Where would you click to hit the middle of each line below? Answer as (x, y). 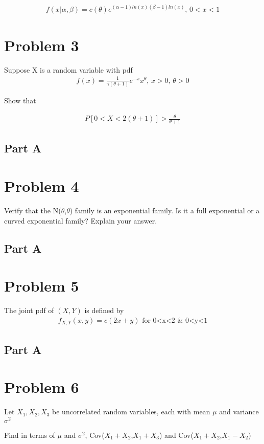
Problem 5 (42, 286)
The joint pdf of (29, 310)
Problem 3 (42, 45)
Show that (20, 101)
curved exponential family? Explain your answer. (81, 220)
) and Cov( (176, 435)
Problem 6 (42, 387)
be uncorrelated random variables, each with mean (131, 412)
